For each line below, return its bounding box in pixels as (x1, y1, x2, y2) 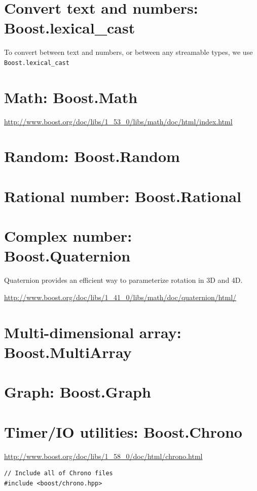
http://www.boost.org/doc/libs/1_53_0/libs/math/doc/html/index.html (4, 116, 233, 126)
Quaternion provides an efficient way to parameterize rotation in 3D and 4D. (4, 275, 243, 285)
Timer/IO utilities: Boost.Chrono (4, 421, 242, 442)
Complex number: (4, 225, 132, 246)
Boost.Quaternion (4, 245, 131, 266)
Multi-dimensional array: (4, 321, 181, 342)
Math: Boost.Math (4, 86, 138, 107)
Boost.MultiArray (4, 341, 132, 362)
